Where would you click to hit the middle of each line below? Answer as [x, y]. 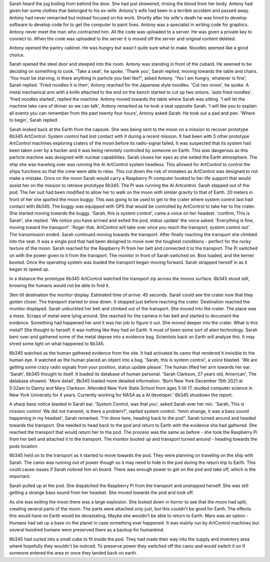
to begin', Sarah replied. [34, 120]
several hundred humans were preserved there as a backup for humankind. [87, 530]
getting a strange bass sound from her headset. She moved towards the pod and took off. [101, 492]
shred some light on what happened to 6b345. [57, 344]
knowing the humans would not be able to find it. [59, 286]
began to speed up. [29, 269]
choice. [17, 55]
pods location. [24, 446]
